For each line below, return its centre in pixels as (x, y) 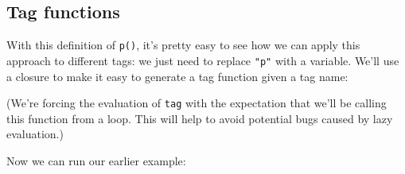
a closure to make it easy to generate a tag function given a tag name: (177, 76)
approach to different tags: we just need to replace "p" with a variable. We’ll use (203, 60)
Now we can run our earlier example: (96, 160)
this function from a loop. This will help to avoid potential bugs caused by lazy (200, 118)
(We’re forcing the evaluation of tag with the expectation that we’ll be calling (197, 103)
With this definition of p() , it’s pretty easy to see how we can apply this (183, 45)
